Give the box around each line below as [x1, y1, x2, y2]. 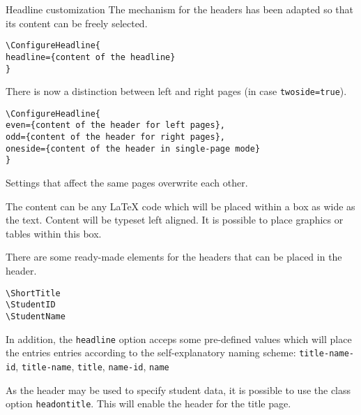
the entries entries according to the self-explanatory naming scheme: [6, 345, 296, 360]
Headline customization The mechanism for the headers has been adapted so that [6, 2, 353, 16]
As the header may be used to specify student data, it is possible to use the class [6, 382, 351, 397]
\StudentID [6, 300, 56, 310]
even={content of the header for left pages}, [6, 120, 225, 131]
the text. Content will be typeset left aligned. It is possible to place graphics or [6, 212, 344, 227]
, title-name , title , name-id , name [15, 358, 169, 373]
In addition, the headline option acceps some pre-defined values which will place [6, 331, 352, 346]
